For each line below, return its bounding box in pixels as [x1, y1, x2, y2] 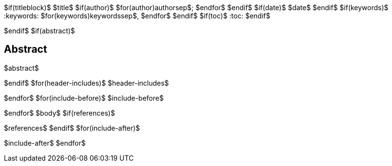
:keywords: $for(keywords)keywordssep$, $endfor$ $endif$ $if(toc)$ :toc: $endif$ [4, 12, 271, 20]
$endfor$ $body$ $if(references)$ [4, 108, 115, 117]
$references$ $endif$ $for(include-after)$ [4, 123, 140, 132]
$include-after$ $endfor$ [4, 138, 86, 147]
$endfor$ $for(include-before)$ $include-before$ [4, 93, 164, 102]
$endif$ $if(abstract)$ [4, 27, 75, 35]
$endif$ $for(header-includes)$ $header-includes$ [4, 78, 169, 87]
